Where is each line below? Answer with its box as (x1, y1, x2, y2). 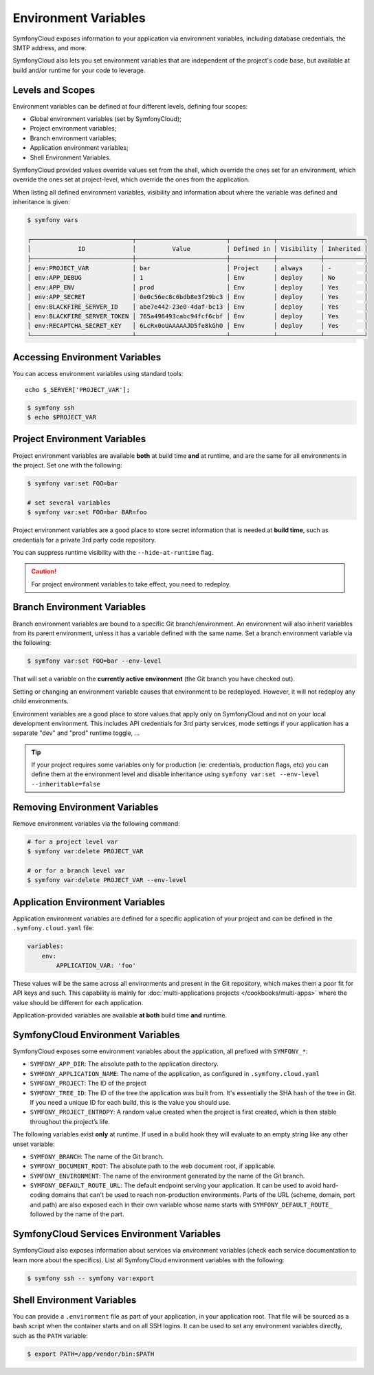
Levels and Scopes (12, 84, 96, 96)
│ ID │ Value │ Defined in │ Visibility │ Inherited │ (27, 245, 368, 253)
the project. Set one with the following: (12, 461, 122, 469)
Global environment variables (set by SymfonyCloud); (30, 115, 181, 123)
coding (30, 1191, 50, 1199)
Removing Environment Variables (12, 801, 159, 813)
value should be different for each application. (12, 998, 144, 1006)
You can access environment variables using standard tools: (12, 370, 184, 378)
